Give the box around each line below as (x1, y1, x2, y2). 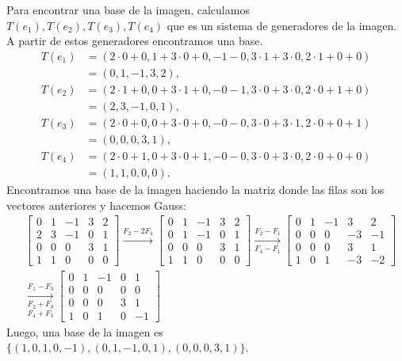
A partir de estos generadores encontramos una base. (6, 32, 263, 49)
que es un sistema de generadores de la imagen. (167, 17, 397, 33)
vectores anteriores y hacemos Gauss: (6, 196, 186, 213)
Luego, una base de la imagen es (6, 323, 163, 340)
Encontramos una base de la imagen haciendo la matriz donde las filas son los (6, 181, 385, 198)
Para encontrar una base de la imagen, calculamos (6, 2, 250, 17)
